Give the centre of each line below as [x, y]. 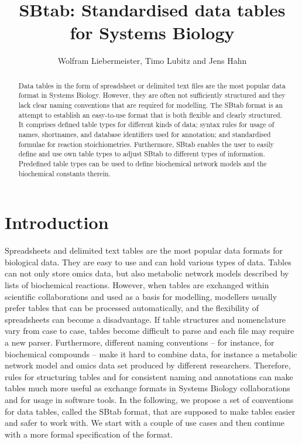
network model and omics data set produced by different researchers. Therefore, [148, 365]
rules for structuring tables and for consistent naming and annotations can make [149, 376]
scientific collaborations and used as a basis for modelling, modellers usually [141, 296]
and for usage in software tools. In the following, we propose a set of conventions [149, 399]
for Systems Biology [152, 33]
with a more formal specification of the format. [89, 434]
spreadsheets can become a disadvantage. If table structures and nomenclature [145, 319]
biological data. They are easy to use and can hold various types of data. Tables [148, 262]
